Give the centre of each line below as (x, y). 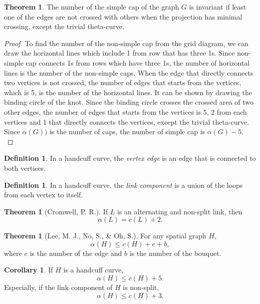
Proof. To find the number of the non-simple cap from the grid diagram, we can (126, 43)
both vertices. (25, 168)
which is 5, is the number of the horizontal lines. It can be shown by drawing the (128, 92)
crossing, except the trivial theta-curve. (64, 26)
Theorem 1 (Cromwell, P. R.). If (56, 211)
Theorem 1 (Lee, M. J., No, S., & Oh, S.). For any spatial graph (105, 236)
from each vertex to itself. (44, 195)
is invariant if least (218, 7)
